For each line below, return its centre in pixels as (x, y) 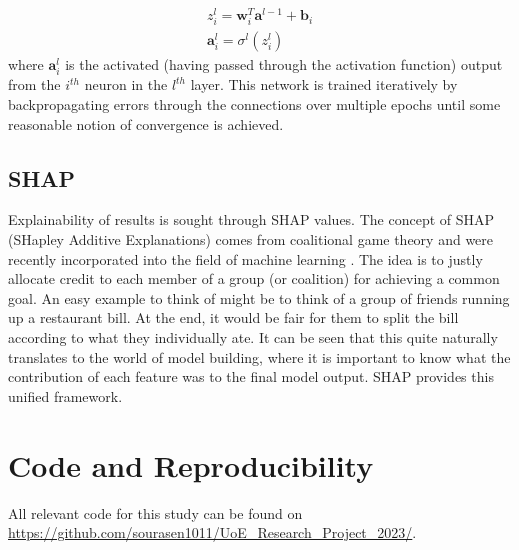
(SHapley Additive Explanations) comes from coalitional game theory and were (251, 239)
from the (34, 84)
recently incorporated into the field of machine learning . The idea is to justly (245, 258)
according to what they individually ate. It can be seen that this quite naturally (253, 337)
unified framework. (65, 395)
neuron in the (126, 84)
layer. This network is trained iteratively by (324, 84)
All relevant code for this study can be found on (155, 512)
